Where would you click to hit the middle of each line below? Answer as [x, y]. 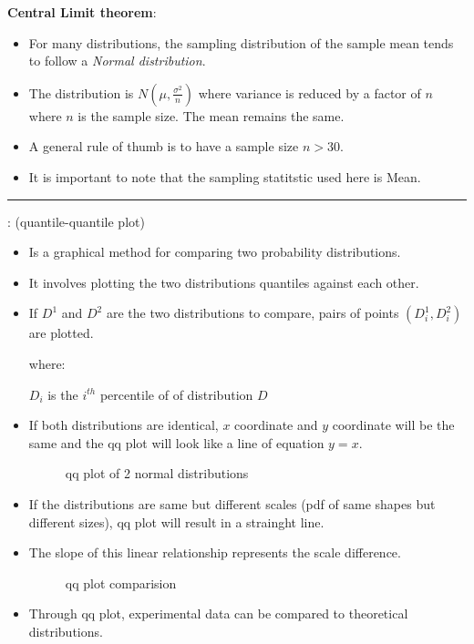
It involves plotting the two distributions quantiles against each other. [224, 282]
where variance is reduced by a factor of [309, 92]
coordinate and [276, 425]
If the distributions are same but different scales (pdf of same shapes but [232, 503]
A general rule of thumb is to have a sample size [164, 146]
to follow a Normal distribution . [117, 61]
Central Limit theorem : [82, 12]
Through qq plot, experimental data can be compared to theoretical [218, 613]
